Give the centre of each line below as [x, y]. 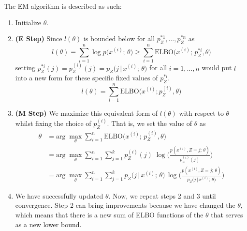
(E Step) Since [39, 38]
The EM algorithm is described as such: [63, 6]
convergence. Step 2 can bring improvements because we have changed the [125, 205]
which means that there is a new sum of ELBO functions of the [109, 214]
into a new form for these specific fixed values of [87, 78]
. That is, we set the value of [150, 123]
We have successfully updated [59, 195]
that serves [227, 214]
